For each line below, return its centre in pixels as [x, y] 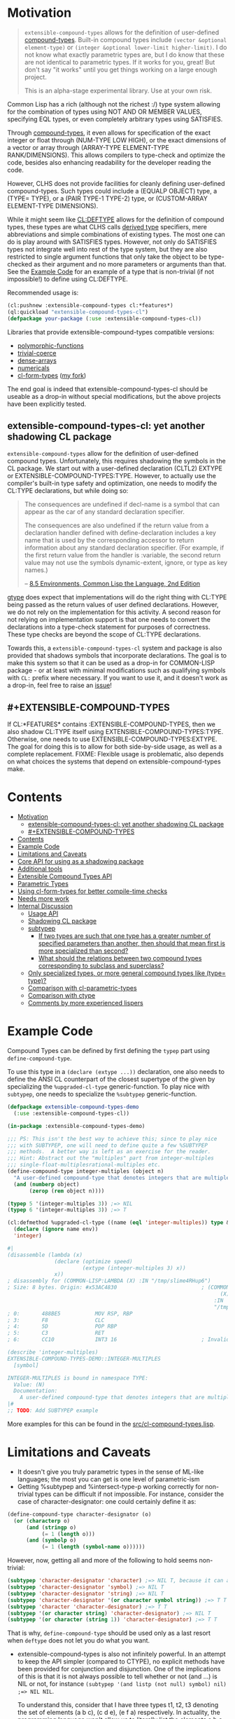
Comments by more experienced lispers [85, 1003]
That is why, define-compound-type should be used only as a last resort [109, 1633]
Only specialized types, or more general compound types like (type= [127, 973]
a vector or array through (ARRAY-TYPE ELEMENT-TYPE [88, 147]
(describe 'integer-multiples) [53, 1352]
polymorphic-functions [50, 346]
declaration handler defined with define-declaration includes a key [120, 533]
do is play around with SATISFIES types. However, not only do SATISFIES [112, 242]
